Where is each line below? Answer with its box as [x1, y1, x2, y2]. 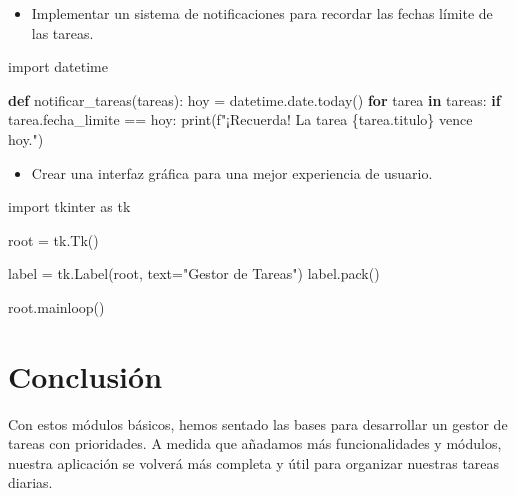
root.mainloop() [8, 296, 105, 317]
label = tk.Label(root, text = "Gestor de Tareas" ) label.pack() [8, 263, 380, 284]
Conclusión [8, 355, 163, 396]
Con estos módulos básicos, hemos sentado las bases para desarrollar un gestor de [8, 413, 508, 434]
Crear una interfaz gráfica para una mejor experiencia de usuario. [31, 162, 433, 183]
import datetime [8, 56, 108, 77]
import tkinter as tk [8, 196, 131, 217]
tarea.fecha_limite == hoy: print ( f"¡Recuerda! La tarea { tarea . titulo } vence [8, 109, 473, 130]
